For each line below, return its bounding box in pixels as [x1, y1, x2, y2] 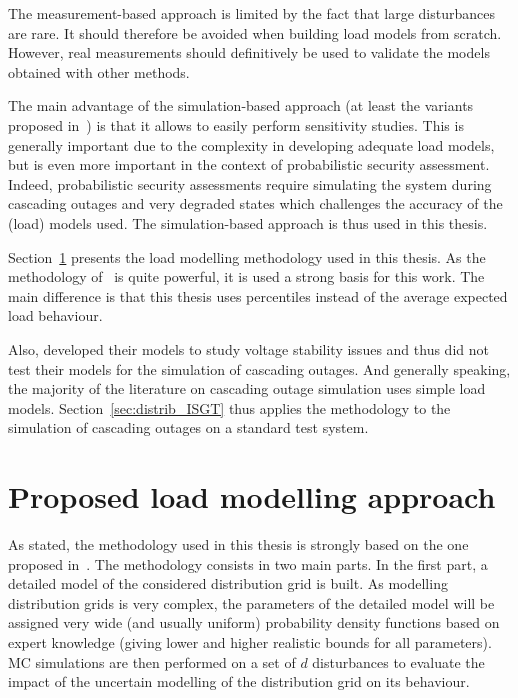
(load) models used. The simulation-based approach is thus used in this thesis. [8, 212, 488, 233]
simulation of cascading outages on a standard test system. [8, 417, 369, 438]
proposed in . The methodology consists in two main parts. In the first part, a [8, 553, 488, 574]
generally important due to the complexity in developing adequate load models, [8, 134, 495, 155]
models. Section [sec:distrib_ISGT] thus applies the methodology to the [8, 397, 451, 418]
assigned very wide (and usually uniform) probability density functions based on [8, 612, 500, 633]
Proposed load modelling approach [8, 476, 496, 517]
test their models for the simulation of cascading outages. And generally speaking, [8, 358, 511, 379]
